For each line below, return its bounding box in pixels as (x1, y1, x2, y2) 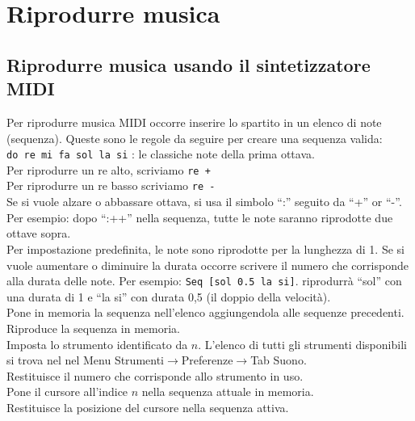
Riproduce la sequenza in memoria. (6, 319, 181, 336)
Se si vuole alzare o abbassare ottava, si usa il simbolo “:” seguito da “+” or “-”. (6, 193, 402, 210)
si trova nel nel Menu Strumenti (6, 352, 164, 368)
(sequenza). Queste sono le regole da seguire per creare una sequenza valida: (6, 129, 383, 146)
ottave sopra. (6, 225, 71, 242)
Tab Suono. (250, 352, 307, 368)
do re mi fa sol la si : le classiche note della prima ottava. (6, 145, 315, 162)
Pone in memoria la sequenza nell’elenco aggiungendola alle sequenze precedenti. (6, 304, 405, 321)
